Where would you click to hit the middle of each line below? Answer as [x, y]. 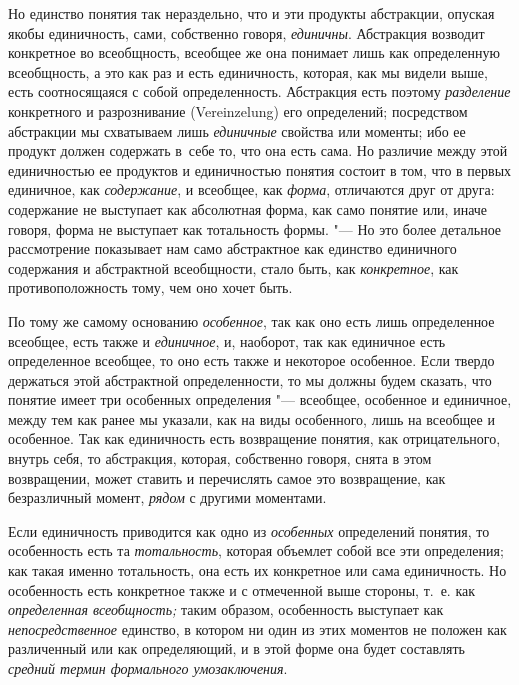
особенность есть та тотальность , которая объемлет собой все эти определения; [256, 550]
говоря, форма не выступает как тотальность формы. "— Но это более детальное [255, 228]
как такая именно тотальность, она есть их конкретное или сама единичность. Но [257, 570]
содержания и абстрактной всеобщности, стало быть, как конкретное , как [233, 267]
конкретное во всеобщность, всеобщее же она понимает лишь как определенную [254, 52]
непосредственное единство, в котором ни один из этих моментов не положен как [257, 628]
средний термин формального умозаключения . [148, 668]
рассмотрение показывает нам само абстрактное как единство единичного [232, 248]
